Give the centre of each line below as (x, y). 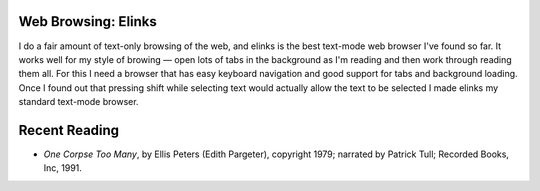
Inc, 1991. (62, 168)
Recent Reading (69, 130)
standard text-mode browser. (78, 102)
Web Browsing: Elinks (87, 21)
